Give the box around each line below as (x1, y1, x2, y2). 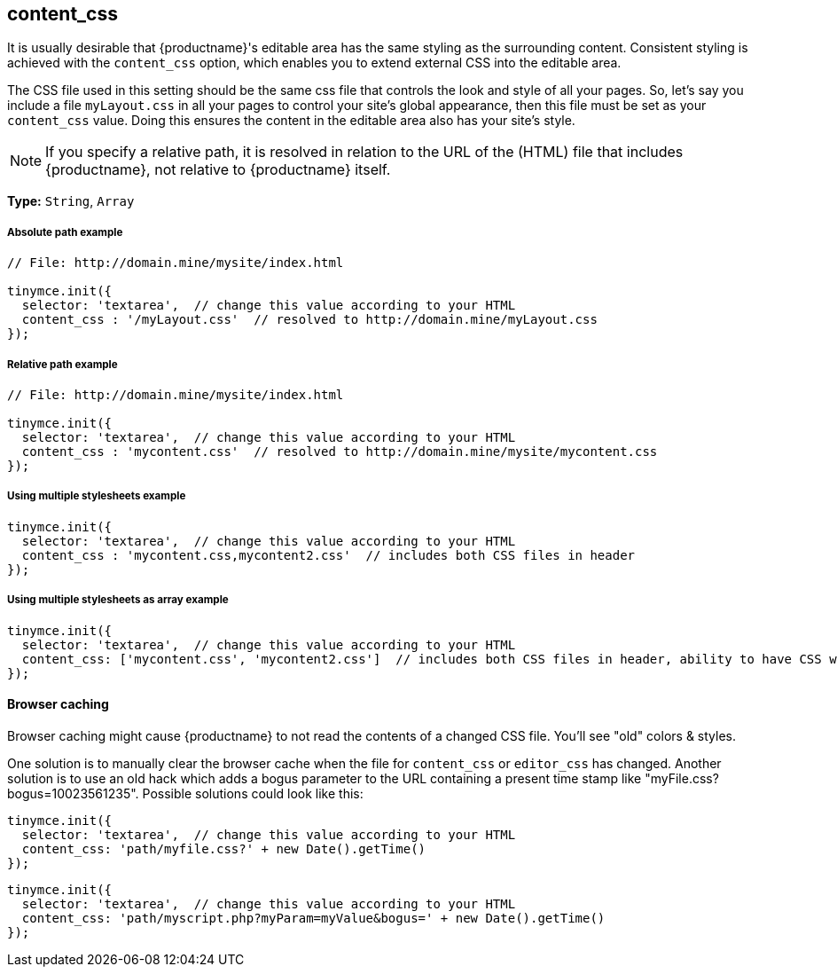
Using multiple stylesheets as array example (7, 593, 229, 607)
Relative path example (7, 357, 118, 371)
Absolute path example (7, 225, 123, 239)
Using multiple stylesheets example (7, 490, 186, 503)
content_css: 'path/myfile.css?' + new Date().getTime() (21, 841, 426, 856)
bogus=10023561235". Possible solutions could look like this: (7, 785, 364, 801)
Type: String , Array (7, 193, 135, 209)
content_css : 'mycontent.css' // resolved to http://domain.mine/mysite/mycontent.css (21, 444, 658, 459)
